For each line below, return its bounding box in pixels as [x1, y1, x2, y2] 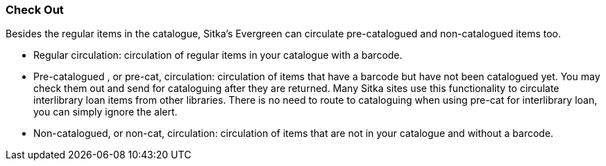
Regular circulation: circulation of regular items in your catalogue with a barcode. [33, 49, 403, 62]
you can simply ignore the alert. [33, 106, 178, 118]
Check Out [6, 3, 64, 17]
